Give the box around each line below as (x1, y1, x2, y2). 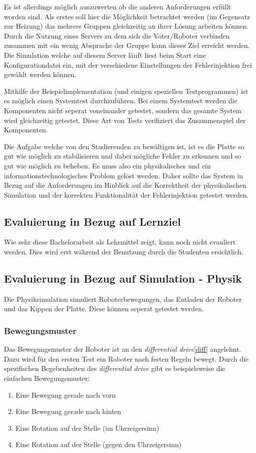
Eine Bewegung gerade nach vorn (15, 389, 116, 400)
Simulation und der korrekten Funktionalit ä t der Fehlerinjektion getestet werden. (4, 189, 249, 200)
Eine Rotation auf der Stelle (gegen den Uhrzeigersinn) (15, 439, 182, 450)
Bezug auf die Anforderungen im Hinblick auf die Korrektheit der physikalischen (4, 180, 247, 190)
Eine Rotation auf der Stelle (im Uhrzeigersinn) (15, 422, 160, 433)
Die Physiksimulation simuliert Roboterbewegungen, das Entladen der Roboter (4, 293, 242, 304)
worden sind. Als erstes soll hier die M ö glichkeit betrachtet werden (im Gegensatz (4, 11, 251, 21)
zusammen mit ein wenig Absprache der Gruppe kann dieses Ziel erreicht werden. (4, 40, 250, 50)
